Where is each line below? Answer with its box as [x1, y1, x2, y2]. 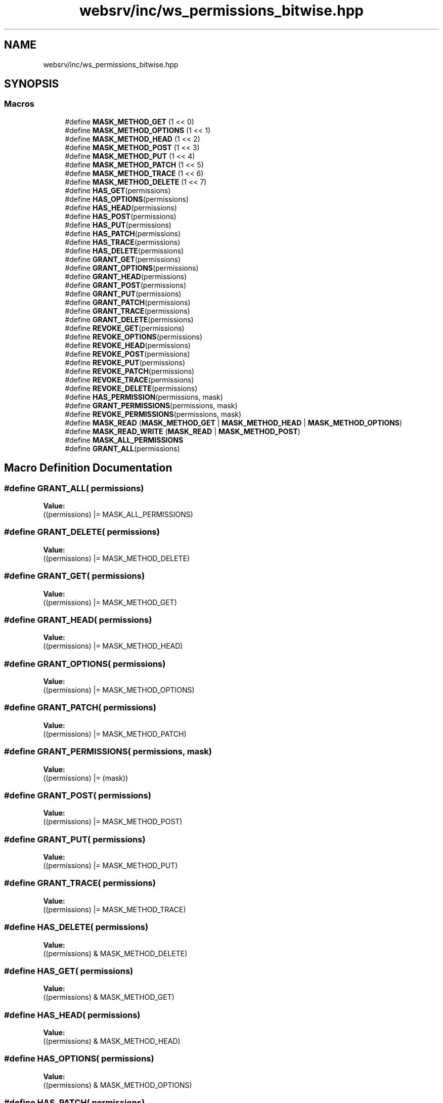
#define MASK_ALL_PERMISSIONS [65, 435, 184, 444]
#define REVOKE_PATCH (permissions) [65, 366, 195, 375]
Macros [4, 99, 34, 109]
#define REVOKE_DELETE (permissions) [65, 384, 198, 393]
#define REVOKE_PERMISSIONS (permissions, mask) [65, 409, 242, 418]
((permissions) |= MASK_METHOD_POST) [43, 817, 183, 826]
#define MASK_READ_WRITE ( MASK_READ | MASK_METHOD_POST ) [65, 427, 300, 436]
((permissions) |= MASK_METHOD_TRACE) [43, 905, 186, 914]
